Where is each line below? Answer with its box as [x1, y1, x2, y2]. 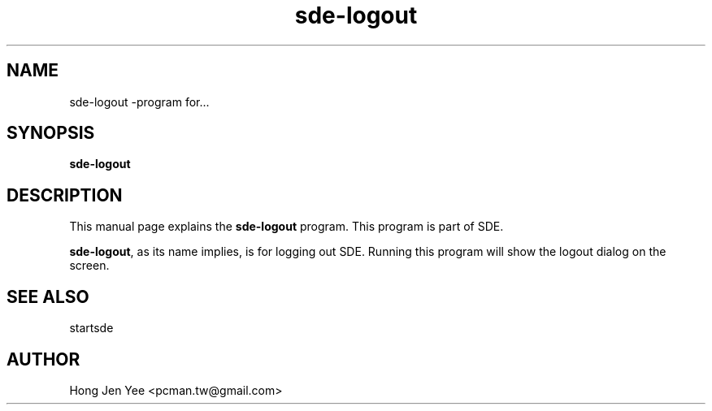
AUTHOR [7, 348, 80, 370]
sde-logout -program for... [69, 94, 210, 109]
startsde [69, 321, 114, 335]
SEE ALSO [7, 286, 89, 307]
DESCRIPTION [7, 184, 123, 205]
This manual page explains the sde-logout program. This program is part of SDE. [69, 219, 504, 234]
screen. [69, 258, 110, 273]
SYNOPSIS [7, 123, 95, 144]
